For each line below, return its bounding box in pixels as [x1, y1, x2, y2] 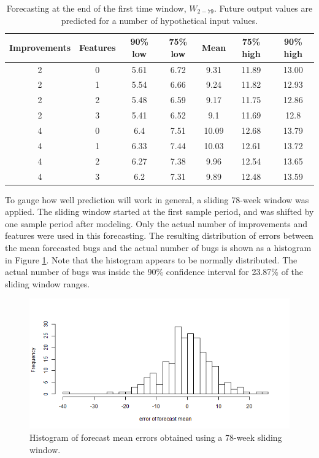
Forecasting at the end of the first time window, [6, 2, 186, 14]
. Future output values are [214, 2, 313, 14]
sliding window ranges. [5, 277, 90, 290]
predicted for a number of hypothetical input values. [61, 14, 258, 26]
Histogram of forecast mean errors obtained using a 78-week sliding [29, 430, 282, 443]
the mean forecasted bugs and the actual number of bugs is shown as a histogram [5, 241, 312, 254]
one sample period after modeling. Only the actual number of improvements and [5, 217, 308, 230]
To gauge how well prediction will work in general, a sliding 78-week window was [5, 193, 309, 206]
